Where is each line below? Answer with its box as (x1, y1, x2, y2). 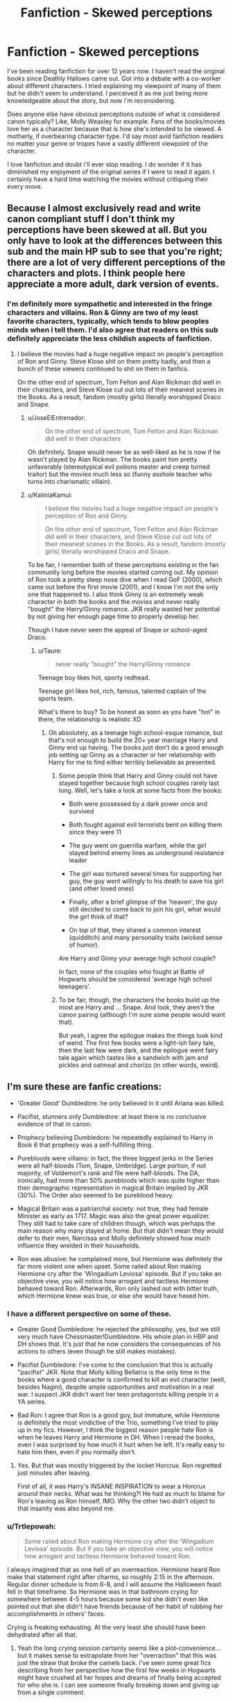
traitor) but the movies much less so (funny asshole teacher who (27, 470, 212, 478)
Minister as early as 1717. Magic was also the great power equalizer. (17, 1212, 210, 1220)
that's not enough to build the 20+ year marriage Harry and (48, 736, 218, 744)
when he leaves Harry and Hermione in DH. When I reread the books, (17, 1433, 216, 1441)
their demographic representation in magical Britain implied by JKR (17, 1183, 209, 1192)
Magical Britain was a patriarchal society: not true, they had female (17, 1204, 209, 1213)
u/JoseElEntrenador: (27, 413, 86, 421)
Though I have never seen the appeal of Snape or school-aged (27, 625, 207, 634)
